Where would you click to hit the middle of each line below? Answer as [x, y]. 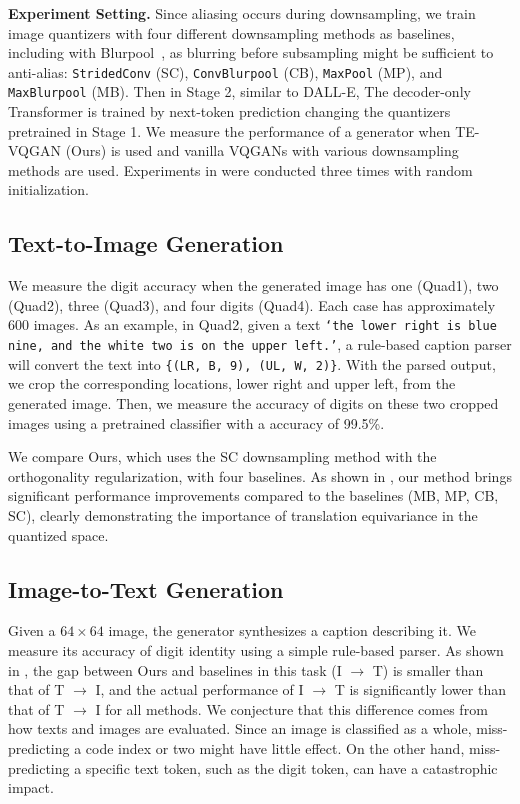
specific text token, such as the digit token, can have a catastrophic [291, 767]
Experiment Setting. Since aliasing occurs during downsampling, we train [242, 13]
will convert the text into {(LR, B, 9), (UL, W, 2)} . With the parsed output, [252, 363]
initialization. [48, 189]
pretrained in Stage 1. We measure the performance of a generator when [229, 130]
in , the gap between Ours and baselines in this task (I [175, 669]
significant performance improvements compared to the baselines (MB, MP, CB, [253, 495]
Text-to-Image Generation [146, 243]
